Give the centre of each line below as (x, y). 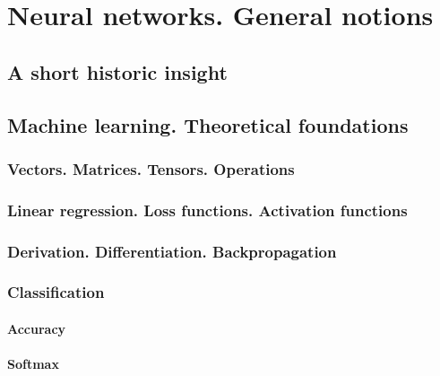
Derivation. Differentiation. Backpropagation (172, 251)
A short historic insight (117, 71)
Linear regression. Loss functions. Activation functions (207, 210)
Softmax (33, 364)
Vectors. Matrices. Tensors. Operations (151, 168)
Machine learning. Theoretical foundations (208, 124)
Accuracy (37, 328)
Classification (56, 292)
